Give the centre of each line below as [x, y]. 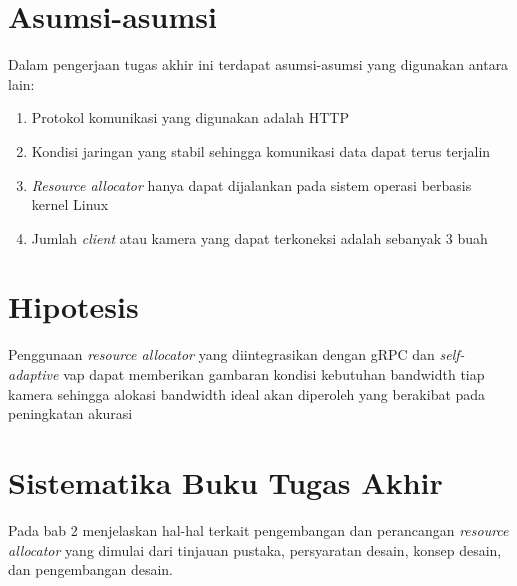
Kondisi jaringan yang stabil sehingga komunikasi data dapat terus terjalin [261, 150]
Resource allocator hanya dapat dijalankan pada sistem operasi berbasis [251, 184]
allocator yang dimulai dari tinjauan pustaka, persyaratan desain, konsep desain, [255, 549]
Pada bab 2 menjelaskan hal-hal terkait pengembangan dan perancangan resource [258, 529]
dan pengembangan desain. [90, 569]
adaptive [33, 374]
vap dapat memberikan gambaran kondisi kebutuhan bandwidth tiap [274, 374]
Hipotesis [73, 306]
